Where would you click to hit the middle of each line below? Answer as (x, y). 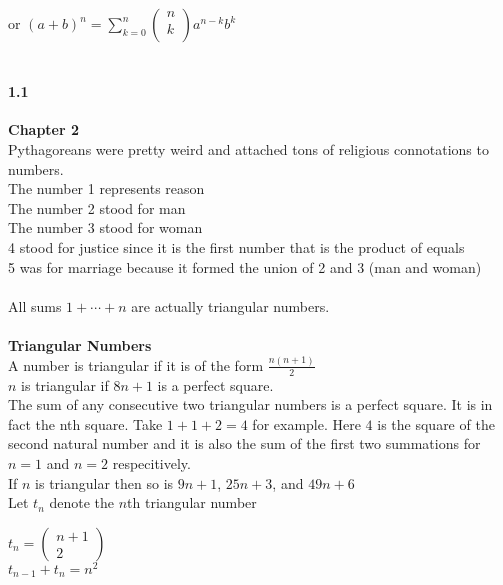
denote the (82, 502)
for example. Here (306, 423)
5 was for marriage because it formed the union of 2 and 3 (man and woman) (245, 266)
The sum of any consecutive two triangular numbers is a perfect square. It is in (250, 404)
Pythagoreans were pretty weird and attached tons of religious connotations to (248, 148)
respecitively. (151, 463)
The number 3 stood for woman (105, 227)
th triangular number (192, 502)
